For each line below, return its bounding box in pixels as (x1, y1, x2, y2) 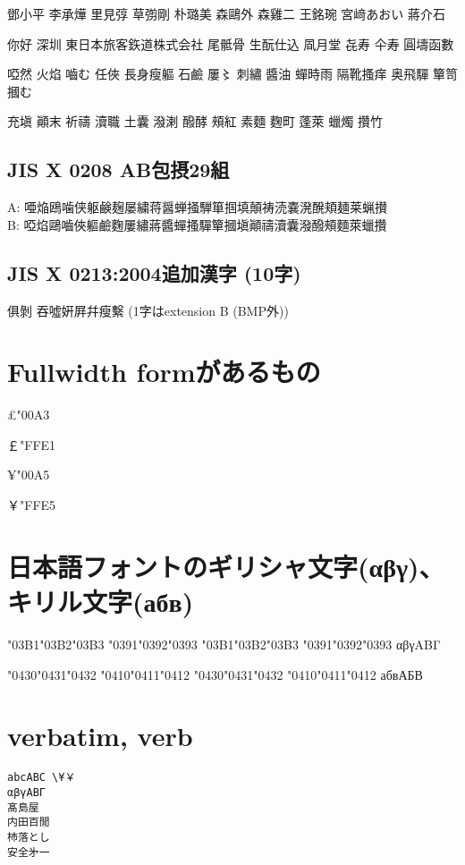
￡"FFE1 (7, 435, 56, 454)
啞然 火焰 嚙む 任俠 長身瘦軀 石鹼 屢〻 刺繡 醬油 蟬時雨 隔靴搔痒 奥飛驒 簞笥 (7, 64, 458, 83)
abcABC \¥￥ (7, 771, 76, 784)
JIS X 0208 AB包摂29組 (7, 156, 230, 183)
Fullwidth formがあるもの (7, 353, 321, 390)
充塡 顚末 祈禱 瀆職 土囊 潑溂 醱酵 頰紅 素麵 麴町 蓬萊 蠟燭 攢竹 (7, 112, 383, 131)
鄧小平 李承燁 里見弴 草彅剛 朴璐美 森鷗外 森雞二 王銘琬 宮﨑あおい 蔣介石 (7, 4, 445, 22)
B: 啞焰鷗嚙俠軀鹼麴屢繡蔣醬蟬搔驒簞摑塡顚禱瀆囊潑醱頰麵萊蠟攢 (7, 215, 387, 233)
